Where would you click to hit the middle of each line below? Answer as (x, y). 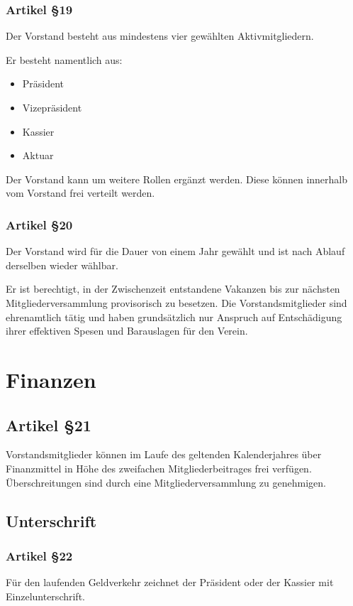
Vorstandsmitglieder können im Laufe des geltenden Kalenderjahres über (164, 454)
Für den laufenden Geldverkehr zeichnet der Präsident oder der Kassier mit (170, 582)
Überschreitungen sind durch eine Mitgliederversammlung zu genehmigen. (166, 482)
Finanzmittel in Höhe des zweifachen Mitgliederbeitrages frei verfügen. (159, 468)
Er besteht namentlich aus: (64, 59)
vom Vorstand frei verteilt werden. (80, 193)
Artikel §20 (39, 224)
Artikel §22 (39, 555)
